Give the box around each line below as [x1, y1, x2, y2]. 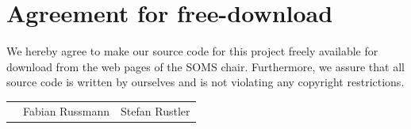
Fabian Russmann [23, 102, 110, 119]
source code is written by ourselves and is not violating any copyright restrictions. [6, 74, 405, 90]
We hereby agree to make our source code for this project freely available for [6, 43, 378, 59]
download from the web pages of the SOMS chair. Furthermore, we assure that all [6, 58, 405, 74]
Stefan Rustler [121, 102, 190, 119]
